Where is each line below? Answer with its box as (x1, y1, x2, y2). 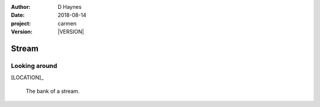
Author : (11, 4, 31, 10)
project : (11, 20, 31, 27)
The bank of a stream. (25, 87, 80, 95)
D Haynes (57, 4, 82, 10)
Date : (11, 12, 25, 19)
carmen (57, 20, 77, 27)
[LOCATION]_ (11, 74, 44, 81)
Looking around (11, 61, 57, 70)
